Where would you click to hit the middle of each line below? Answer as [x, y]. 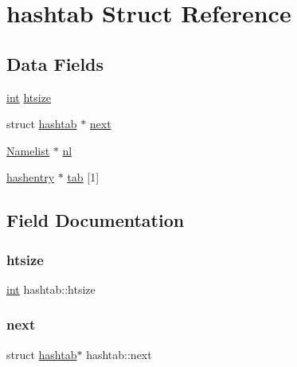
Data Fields [55, 63]
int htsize [29, 97]
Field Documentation [96, 220]
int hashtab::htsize [51, 289]
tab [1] [83, 177]
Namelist [28, 150]
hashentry [31, 177]
